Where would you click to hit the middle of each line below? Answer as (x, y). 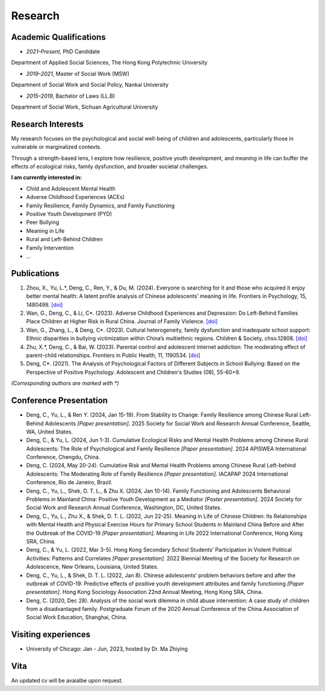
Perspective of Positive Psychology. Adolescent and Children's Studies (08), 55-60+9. (133, 372)
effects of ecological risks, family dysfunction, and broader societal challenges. (110, 166)
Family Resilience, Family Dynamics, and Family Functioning (101, 206)
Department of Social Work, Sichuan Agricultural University (85, 107)
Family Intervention (50, 248)
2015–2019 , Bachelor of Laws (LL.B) (71, 96)
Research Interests (47, 124)
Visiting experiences (51, 635)
